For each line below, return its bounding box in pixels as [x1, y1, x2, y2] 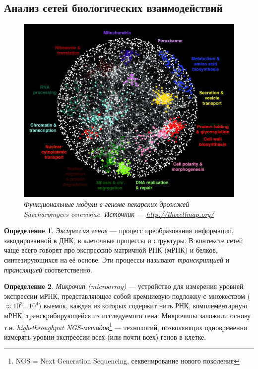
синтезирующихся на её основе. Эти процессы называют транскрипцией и [4, 254, 230, 265]
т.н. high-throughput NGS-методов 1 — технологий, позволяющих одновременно [4, 320, 248, 332]
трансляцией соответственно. [4, 264, 92, 275]
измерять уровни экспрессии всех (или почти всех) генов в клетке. [4, 331, 206, 342]
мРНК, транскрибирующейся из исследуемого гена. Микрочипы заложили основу [4, 310, 251, 320]
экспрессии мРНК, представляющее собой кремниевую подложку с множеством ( [4, 290, 251, 301]
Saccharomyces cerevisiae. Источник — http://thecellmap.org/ [24, 208, 214, 219]
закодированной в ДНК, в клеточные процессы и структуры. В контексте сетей [4, 235, 243, 245]
